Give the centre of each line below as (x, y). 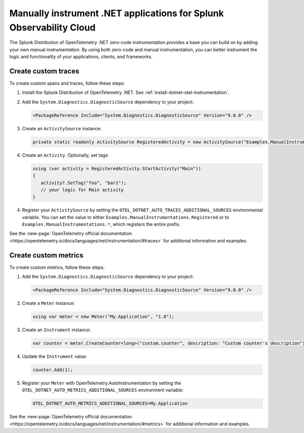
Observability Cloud (52, 27)
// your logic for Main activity (82, 190)
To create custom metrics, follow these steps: (57, 267)
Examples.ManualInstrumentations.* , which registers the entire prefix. (101, 224)
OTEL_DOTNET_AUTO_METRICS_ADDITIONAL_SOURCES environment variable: (103, 390)
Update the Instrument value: (54, 356)
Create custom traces (44, 71)
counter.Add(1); (53, 370)
